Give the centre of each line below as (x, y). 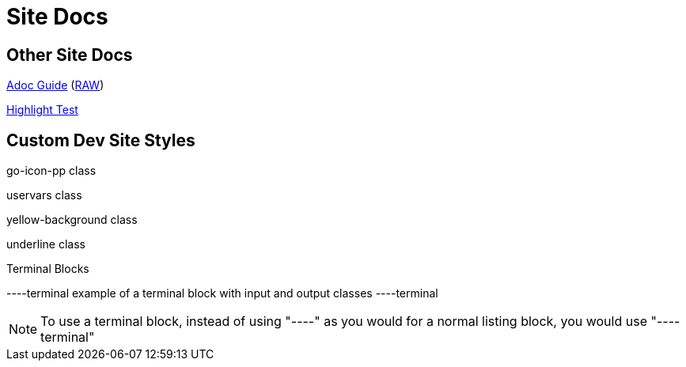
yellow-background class (72, 220)
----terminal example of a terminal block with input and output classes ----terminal (222, 293)
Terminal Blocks (48, 269)
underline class (46, 244)
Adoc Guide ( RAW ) (55, 85)
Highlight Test (42, 110)
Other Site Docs (70, 55)
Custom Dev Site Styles (101, 140)
